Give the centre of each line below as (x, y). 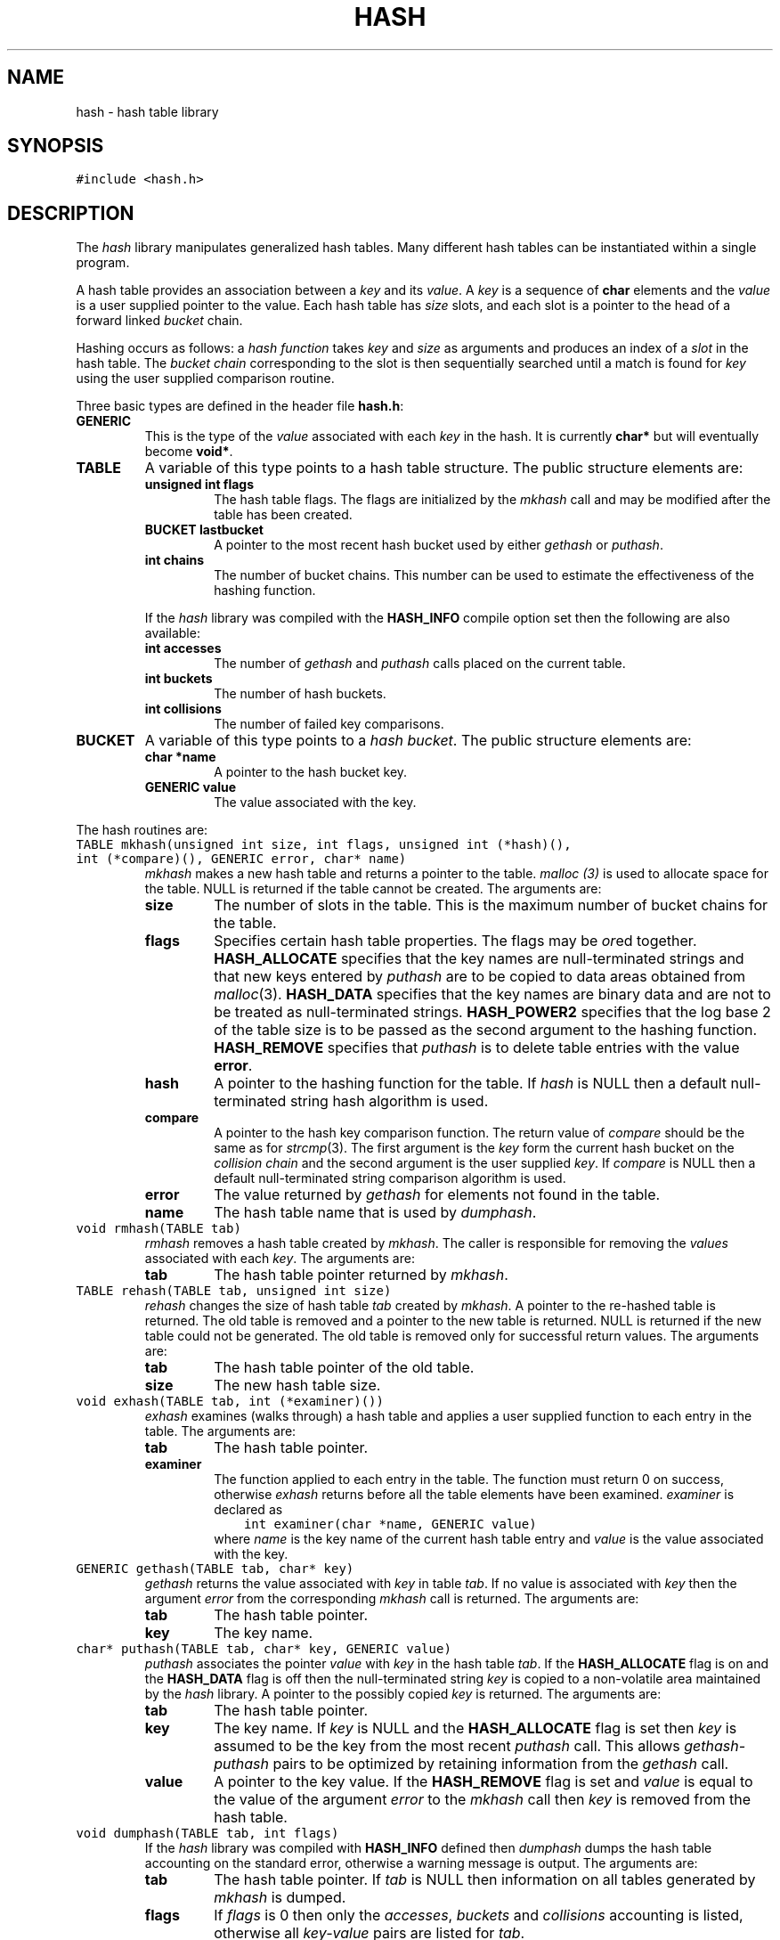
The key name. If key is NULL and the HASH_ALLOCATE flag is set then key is (475, 1728)
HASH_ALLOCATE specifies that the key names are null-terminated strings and (479, 959)
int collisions (183, 709)
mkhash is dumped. (280, 1898)
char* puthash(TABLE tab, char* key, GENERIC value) (264, 1649)
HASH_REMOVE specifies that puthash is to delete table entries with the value (477, 1048)
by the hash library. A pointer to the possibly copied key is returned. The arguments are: (403, 1694)
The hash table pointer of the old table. (344, 1368)
